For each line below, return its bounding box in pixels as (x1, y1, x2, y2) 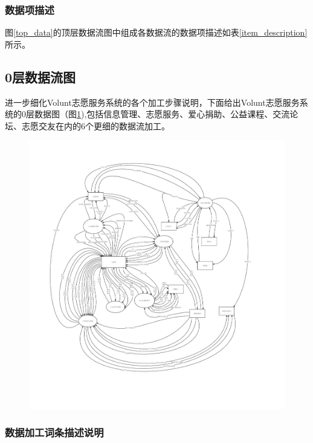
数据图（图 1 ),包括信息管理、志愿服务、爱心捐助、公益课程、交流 (34, 108, 290, 120)
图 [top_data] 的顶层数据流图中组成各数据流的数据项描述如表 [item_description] (5, 26, 308, 39)
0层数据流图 (5, 67, 76, 86)
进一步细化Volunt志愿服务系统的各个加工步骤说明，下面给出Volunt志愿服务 (5, 95, 300, 108)
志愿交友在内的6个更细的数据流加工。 (21, 119, 170, 132)
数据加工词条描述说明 (5, 425, 104, 440)
